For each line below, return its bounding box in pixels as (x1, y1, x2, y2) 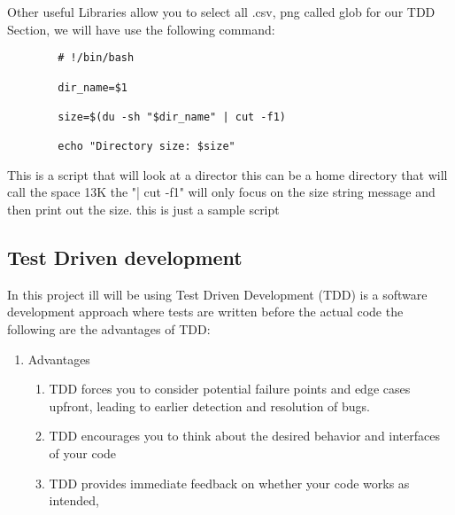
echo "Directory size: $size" (58, 140, 235, 153)
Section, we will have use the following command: (7, 20, 275, 38)
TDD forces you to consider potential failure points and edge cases (49, 379, 411, 398)
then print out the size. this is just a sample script (7, 199, 280, 218)
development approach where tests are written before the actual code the (7, 302, 404, 321)
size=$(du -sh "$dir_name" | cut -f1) (58, 110, 286, 123)
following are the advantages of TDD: (7, 319, 211, 338)
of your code (49, 443, 117, 462)
